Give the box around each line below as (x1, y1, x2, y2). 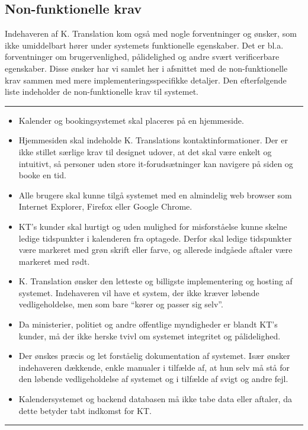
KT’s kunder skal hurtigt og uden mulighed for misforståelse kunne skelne (18, 220, 287, 232)
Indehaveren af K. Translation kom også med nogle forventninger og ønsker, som (5, 27, 297, 40)
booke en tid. (18, 169, 66, 181)
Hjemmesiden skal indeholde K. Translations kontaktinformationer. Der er (18, 134, 288, 146)
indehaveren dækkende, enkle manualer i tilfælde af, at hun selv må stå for (18, 361, 290, 373)
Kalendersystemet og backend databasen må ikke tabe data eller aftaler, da (18, 393, 292, 405)
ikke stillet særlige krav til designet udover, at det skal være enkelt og (18, 145, 272, 158)
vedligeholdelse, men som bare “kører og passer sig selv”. (18, 298, 223, 310)
